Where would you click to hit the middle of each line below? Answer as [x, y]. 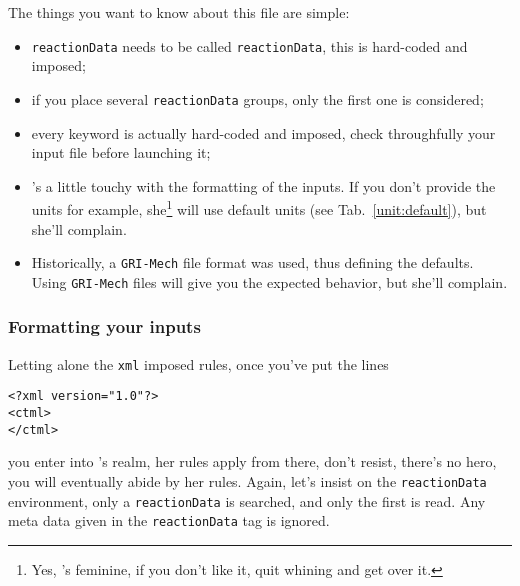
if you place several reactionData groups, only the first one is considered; [257, 98]
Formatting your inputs [104, 326]
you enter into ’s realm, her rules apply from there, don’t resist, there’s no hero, [252, 461]
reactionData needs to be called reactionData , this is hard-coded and [249, 45]
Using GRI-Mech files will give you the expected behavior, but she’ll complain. [269, 281]
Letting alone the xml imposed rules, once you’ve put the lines [198, 363]
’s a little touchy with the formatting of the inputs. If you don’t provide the [263, 185]
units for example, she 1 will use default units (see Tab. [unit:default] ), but [259, 207]
